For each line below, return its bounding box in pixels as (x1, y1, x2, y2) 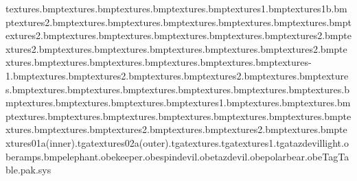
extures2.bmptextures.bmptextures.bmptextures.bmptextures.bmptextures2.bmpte (5, 28, 352, 43)
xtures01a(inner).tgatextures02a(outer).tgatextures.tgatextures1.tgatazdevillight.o (5, 135, 349, 149)
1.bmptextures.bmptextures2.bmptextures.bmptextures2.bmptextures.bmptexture (5, 68, 349, 82)
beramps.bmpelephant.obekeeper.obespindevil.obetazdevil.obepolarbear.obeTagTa (5, 149, 349, 163)
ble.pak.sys (5, 162, 51, 177)
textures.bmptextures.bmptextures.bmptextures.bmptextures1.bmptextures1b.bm (5, 1, 347, 15)
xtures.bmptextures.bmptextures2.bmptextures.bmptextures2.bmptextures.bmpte (5, 122, 347, 136)
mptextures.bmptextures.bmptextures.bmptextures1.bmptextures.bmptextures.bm (5, 95, 351, 110)
